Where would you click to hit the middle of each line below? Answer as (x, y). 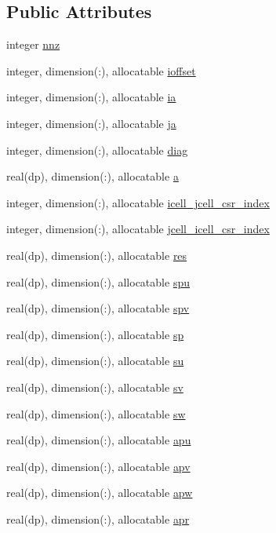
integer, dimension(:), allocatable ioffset (101, 70)
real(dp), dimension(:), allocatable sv (95, 387)
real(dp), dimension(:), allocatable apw (100, 493)
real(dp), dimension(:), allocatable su (95, 361)
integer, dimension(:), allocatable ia (91, 97)
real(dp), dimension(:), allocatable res (97, 255)
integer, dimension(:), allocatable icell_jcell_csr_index (138, 202)
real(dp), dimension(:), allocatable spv (98, 308)
